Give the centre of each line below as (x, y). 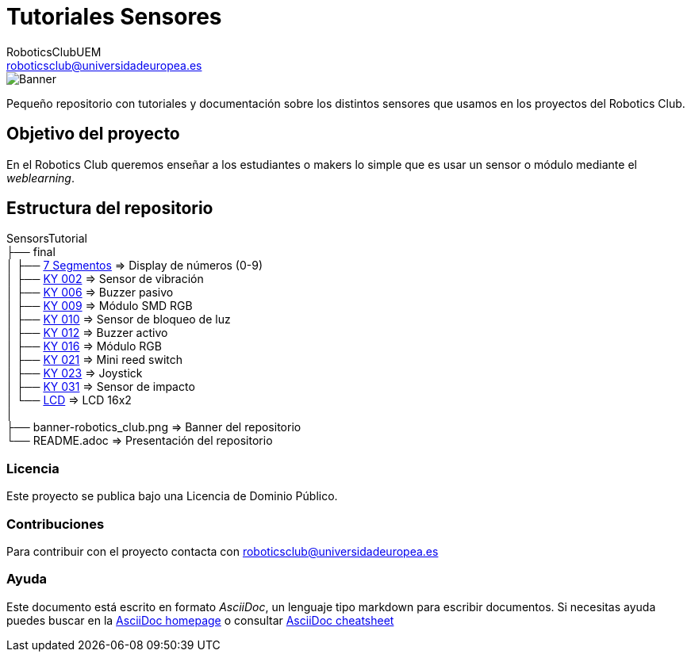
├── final (31, 252)
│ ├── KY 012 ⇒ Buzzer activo (87, 333)
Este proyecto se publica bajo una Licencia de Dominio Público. (172, 496)
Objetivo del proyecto (93, 134)
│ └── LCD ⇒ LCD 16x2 (69, 400)
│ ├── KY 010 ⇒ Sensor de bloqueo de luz (119, 319)
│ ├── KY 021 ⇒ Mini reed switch (95, 360)
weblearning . (40, 178)
